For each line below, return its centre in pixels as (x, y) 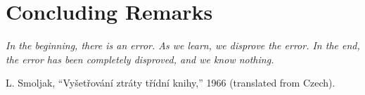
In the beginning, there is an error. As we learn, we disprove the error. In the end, (183, 45)
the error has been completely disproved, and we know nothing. (140, 59)
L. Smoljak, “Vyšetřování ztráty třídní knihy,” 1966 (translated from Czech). (171, 83)
